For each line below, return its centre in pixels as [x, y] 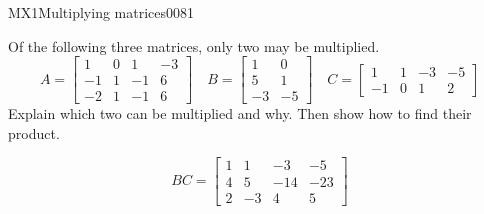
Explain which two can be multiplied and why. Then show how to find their [240, 113]
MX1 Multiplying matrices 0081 [101, 12]
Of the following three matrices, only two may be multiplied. [194, 45]
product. [34, 132]
